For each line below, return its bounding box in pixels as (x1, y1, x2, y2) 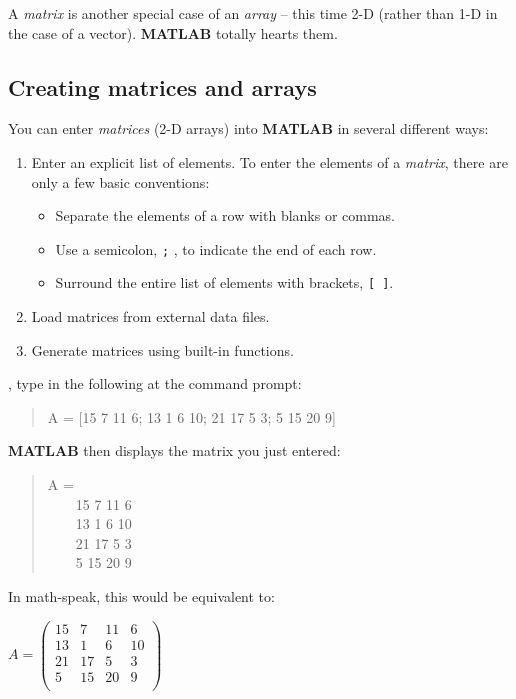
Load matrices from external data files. (31, 306, 270, 327)
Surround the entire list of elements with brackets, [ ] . (55, 272, 394, 293)
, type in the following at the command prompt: (8, 373, 302, 394)
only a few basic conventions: (31, 171, 210, 192)
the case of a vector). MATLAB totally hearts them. (8, 22, 338, 43)
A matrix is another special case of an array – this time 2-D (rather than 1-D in (8, 3, 498, 23)
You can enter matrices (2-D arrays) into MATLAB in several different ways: (8, 118, 489, 139)
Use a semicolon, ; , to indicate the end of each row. (55, 238, 377, 259)
